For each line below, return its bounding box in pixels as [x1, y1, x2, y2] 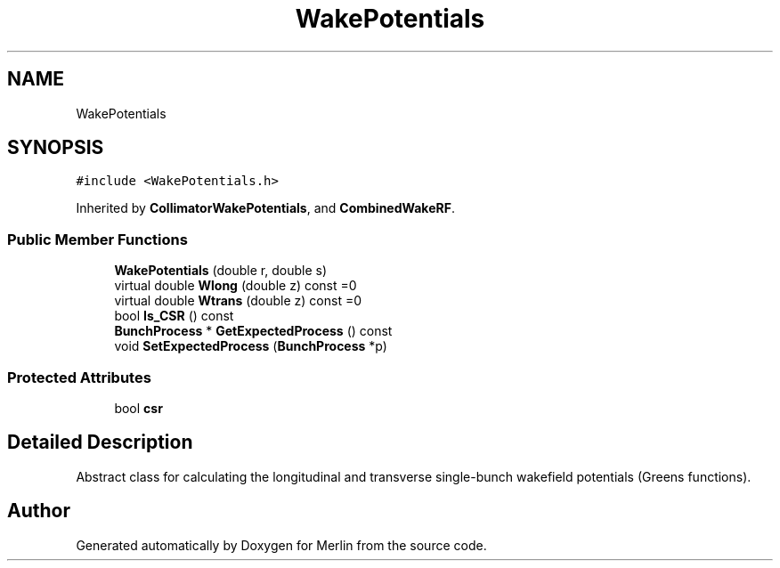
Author [7, 499, 70, 523]
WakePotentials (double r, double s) [114, 263, 328, 279]
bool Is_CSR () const [114, 308, 234, 324]
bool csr [114, 400, 163, 416]
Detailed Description [7, 431, 193, 454]
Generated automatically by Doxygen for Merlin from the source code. [76, 537, 487, 553]
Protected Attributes [7, 368, 151, 386]
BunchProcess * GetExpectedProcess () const [114, 323, 393, 339]
